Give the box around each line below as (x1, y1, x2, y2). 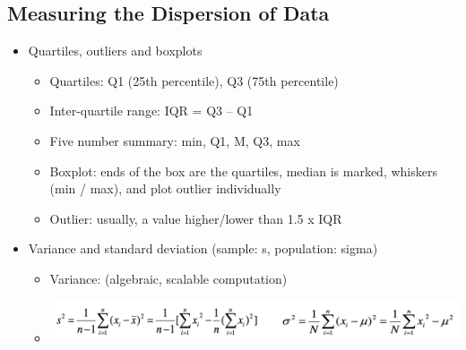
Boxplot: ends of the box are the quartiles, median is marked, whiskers (49, 161, 437, 180)
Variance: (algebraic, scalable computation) (49, 269, 288, 287)
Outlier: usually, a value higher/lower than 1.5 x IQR (49, 209, 342, 227)
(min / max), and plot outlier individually (49, 179, 281, 198)
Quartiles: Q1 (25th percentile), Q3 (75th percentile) (49, 71, 339, 90)
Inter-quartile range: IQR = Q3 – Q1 (49, 101, 254, 120)
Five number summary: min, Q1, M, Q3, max (49, 131, 300, 149)
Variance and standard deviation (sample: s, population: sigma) (28, 239, 378, 258)
